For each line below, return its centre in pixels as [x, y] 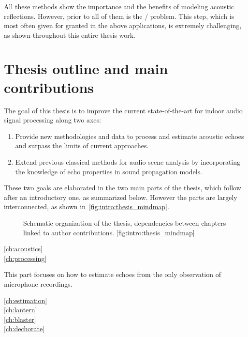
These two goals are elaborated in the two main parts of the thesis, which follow [123, 188]
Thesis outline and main [86, 68]
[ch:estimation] [26, 300]
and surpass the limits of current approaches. [82, 146]
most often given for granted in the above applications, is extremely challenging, [123, 25]
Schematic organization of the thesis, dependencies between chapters [125, 223]
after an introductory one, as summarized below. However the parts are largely [121, 197]
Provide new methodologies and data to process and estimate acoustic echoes [130, 136]
